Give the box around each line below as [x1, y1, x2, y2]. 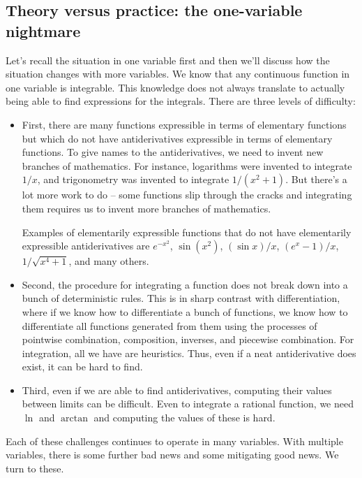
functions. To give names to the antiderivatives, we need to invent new [22, 145, 324, 159]
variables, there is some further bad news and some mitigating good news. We [6, 447, 339, 462]
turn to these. [6, 461, 64, 475]
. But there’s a [285, 172, 347, 187]
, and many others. [68, 254, 149, 268]
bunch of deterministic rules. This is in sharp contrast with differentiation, [22, 291, 340, 305]
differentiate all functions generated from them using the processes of [22, 318, 317, 333]
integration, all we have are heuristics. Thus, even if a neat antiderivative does [22, 345, 356, 360]
